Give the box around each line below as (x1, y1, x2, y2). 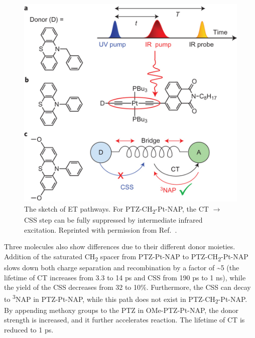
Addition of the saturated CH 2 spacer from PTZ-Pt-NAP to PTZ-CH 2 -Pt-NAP (4, 251, 248, 263)
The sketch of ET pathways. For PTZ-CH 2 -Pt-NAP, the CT (24, 204, 209, 215)
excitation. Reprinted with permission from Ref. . (24, 224, 177, 235)
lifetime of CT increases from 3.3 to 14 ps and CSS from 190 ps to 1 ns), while (4, 272, 246, 282)
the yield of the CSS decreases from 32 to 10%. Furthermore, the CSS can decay (4, 282, 251, 292)
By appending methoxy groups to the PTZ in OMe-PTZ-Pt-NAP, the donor (4, 304, 239, 315)
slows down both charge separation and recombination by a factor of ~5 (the (4, 262, 239, 273)
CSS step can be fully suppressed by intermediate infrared (24, 215, 203, 225)
